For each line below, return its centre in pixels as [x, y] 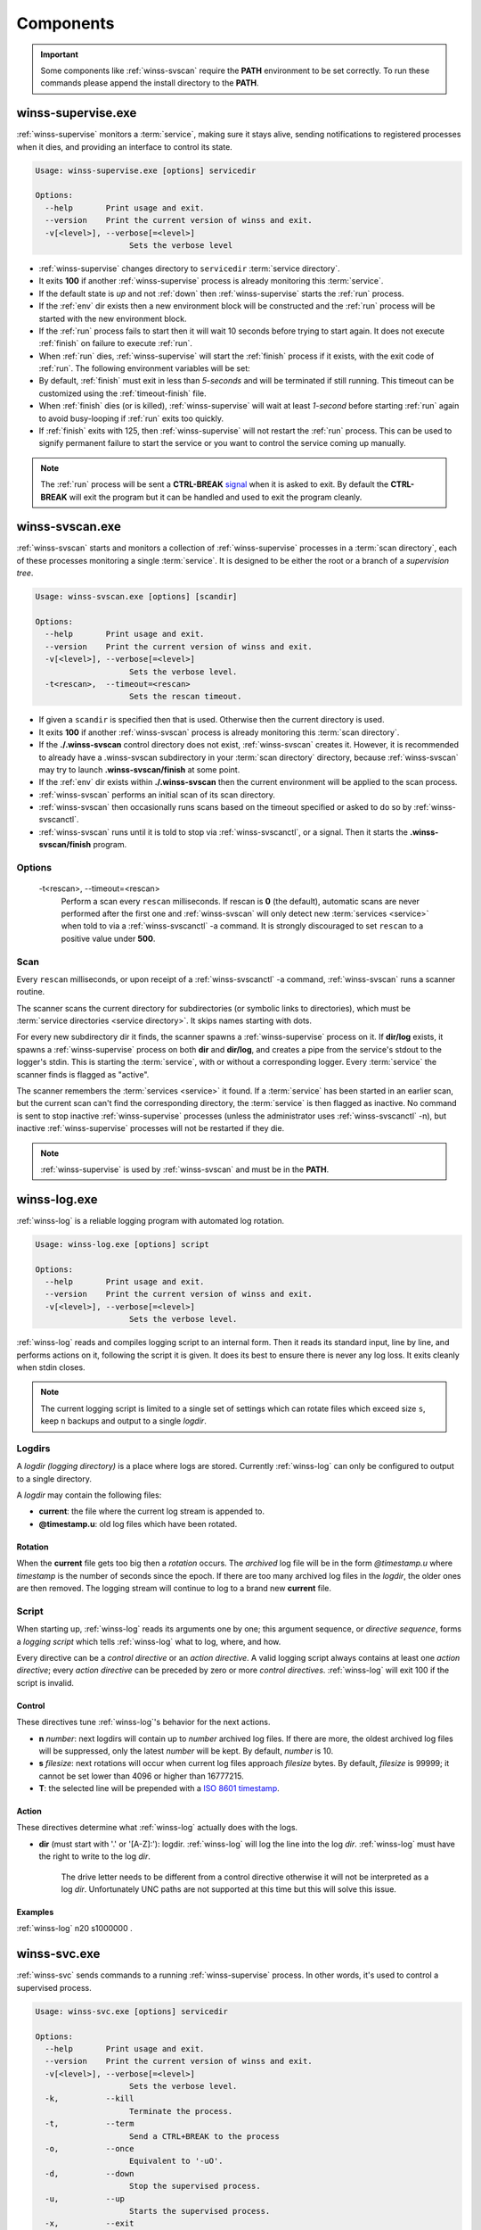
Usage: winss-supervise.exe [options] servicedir [146, 170]
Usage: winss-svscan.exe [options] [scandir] [136, 597]
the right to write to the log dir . [95, 1856]
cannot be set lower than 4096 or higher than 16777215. [141, 1776]
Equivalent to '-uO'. [176, 2161]
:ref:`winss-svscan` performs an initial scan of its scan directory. [157, 795]
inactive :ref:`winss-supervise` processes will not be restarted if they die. [151, 1128]
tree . [25, 573]
